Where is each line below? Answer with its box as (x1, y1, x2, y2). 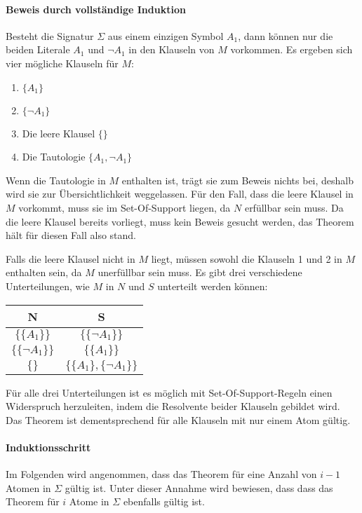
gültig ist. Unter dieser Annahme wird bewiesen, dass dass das (65, 480, 333, 495)
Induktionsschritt (6, 439, 91, 454)
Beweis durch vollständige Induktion (6, 1, 186, 16)
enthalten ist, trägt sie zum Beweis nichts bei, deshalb (121, 172, 354, 187)
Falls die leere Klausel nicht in (6, 251, 135, 266)
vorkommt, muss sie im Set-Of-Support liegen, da (18, 200, 231, 214)
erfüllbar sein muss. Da (244, 200, 344, 214)
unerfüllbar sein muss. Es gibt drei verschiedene (98, 265, 302, 280)
